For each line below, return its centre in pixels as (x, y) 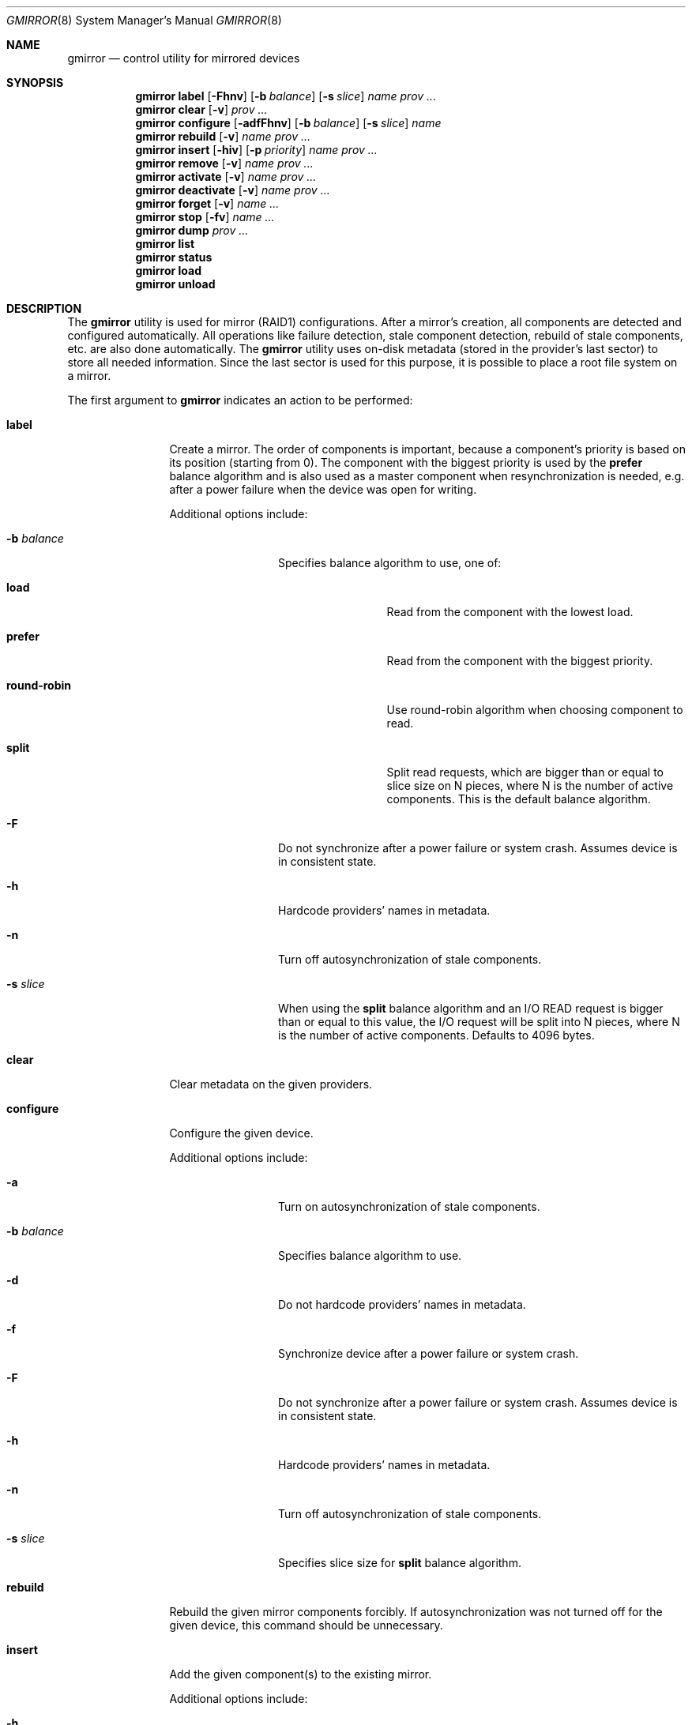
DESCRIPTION (44, 308)
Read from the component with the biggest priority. (520, 661)
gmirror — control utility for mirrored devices (184, 58)
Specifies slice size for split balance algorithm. (400, 1563)
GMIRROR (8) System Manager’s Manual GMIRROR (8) (144, 20)
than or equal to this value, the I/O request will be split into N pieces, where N (479, 1022)
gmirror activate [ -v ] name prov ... (226, 177)
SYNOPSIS (35, 83)
